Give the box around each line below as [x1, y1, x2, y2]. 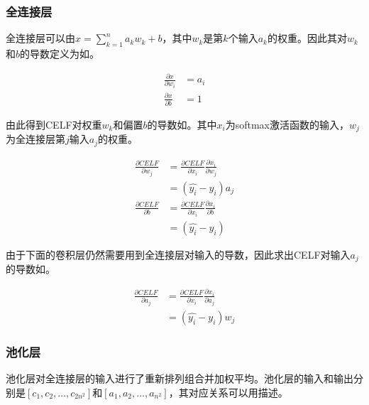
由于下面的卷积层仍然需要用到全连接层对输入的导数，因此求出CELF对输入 [6, 247, 351, 261]
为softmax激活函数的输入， [225, 117, 349, 131]
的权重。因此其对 [267, 31, 347, 45]
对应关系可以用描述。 [188, 384, 288, 399]
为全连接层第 [6, 131, 65, 146]
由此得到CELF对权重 [6, 117, 102, 131]
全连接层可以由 [6, 31, 75, 45]
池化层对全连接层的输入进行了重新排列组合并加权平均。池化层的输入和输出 [6, 371, 353, 386]
